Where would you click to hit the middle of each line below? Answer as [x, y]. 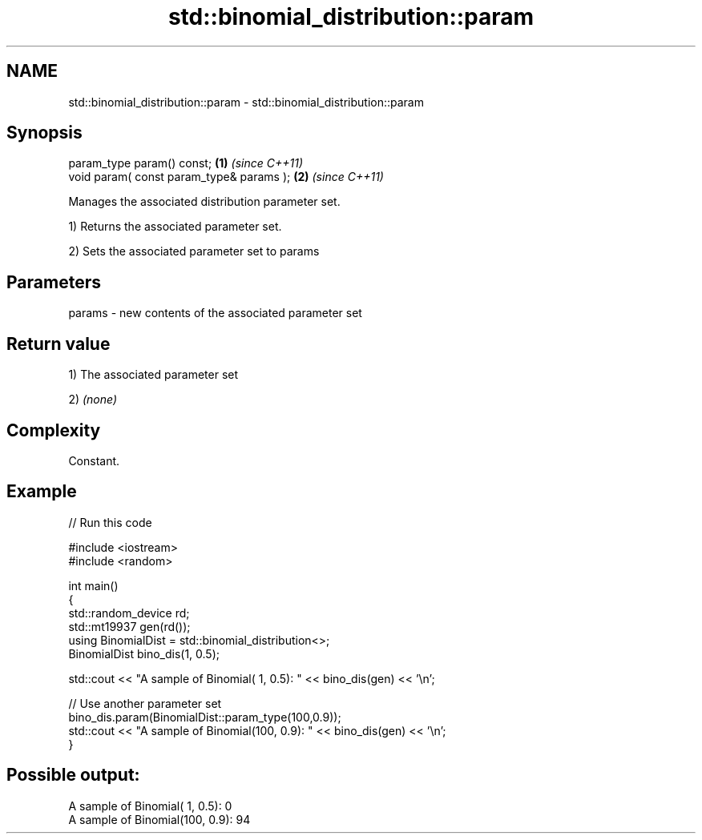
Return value [58, 344]
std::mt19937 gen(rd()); [129, 626]
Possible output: [73, 775]
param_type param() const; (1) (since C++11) [186, 163]
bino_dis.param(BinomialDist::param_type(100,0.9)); [205, 717]
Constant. [94, 460]
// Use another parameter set [145, 703]
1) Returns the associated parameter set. [175, 227]
